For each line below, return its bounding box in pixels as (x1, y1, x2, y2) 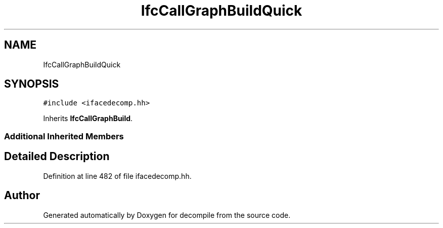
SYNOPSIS (4, 78, 59, 91)
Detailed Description (4, 150, 110, 163)
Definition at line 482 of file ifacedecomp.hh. (43, 171, 192, 180)
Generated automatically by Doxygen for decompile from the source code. (43, 210, 291, 219)
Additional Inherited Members (4, 131, 124, 141)
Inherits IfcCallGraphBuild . (43, 114, 133, 123)
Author (4, 189, 40, 202)
